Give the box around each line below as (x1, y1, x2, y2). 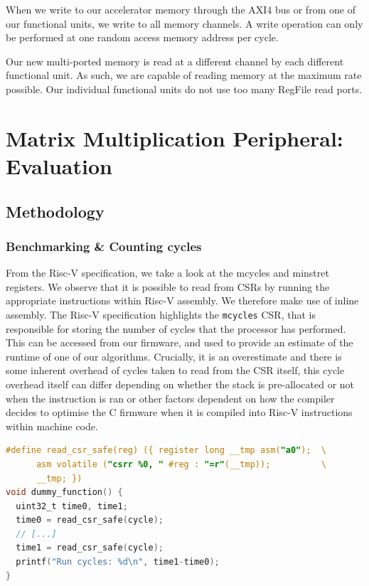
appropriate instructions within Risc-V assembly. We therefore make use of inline (6, 293, 359, 308)
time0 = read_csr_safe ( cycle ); (16, 515, 164, 526)
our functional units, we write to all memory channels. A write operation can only (6, 16, 363, 31)
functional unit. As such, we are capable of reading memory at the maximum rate (6, 68, 362, 82)
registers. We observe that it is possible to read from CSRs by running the (6, 279, 330, 294)
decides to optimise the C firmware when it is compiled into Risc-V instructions (6, 405, 353, 420)
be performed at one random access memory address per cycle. (6, 30, 279, 45)
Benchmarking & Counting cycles (6, 237, 202, 255)
